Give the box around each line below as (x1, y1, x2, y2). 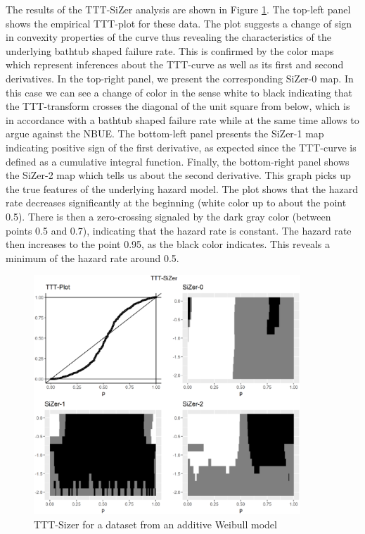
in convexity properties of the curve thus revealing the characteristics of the (6, 30, 331, 44)
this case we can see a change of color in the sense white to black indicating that (6, 85, 353, 99)
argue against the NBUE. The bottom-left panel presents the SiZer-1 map (6, 126, 324, 141)
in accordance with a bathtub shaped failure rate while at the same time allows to (6, 112, 359, 127)
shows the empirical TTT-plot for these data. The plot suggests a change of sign (6, 15, 352, 30)
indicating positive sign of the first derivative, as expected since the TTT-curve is (6, 139, 357, 154)
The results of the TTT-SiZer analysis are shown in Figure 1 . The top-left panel (6, 2, 351, 16)
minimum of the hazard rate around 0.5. (6, 250, 179, 265)
